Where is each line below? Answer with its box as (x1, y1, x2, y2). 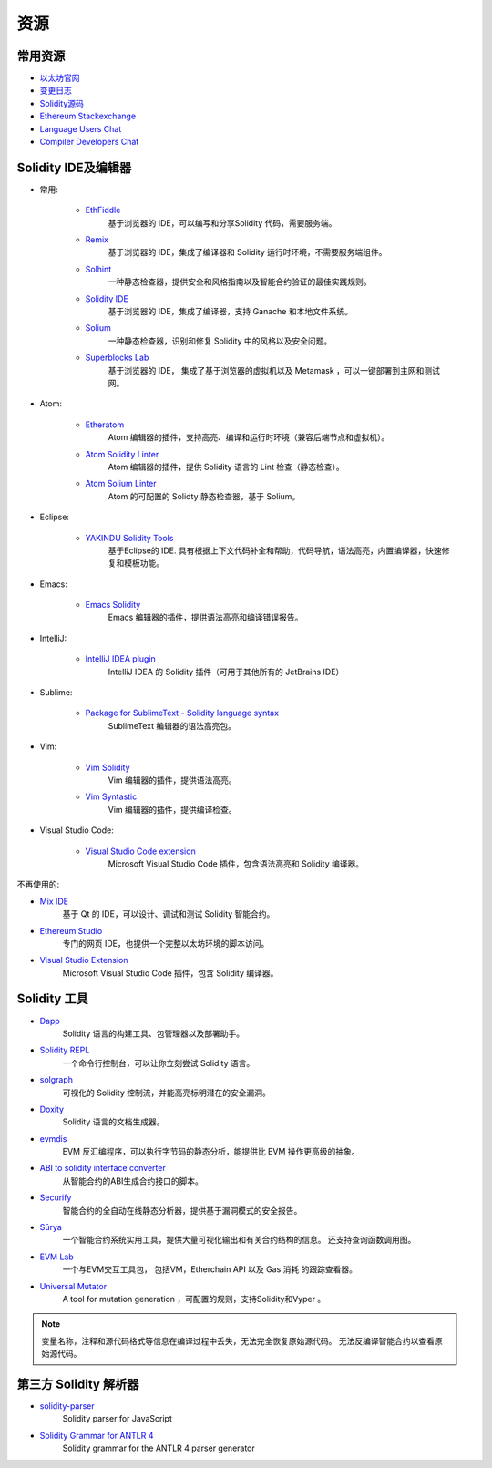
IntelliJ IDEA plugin (85, 653, 157, 664)
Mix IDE (39, 896, 68, 907)
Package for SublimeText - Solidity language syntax (85, 707, 280, 719)
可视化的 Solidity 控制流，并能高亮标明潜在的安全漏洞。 (62, 1087, 271, 1098)
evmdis (39, 1133, 67, 1144)
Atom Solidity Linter (85, 448, 159, 459)
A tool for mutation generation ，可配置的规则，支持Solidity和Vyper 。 (62, 1294, 326, 1304)
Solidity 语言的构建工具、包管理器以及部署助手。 (62, 1028, 245, 1039)
